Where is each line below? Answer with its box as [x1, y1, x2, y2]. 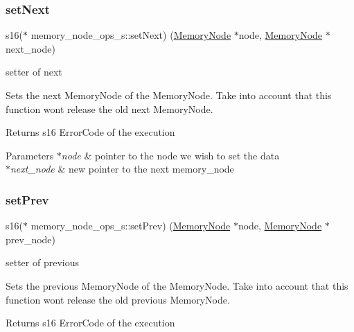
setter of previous [6, 255, 80, 270]
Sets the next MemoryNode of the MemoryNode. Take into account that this [6, 88, 332, 102]
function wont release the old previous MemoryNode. [6, 292, 230, 306]
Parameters [6, 148, 54, 162]
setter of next [6, 64, 62, 79]
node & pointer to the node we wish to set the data [61, 148, 280, 162]
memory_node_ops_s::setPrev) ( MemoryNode [30, 218, 231, 233]
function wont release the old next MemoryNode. [6, 101, 213, 116]
